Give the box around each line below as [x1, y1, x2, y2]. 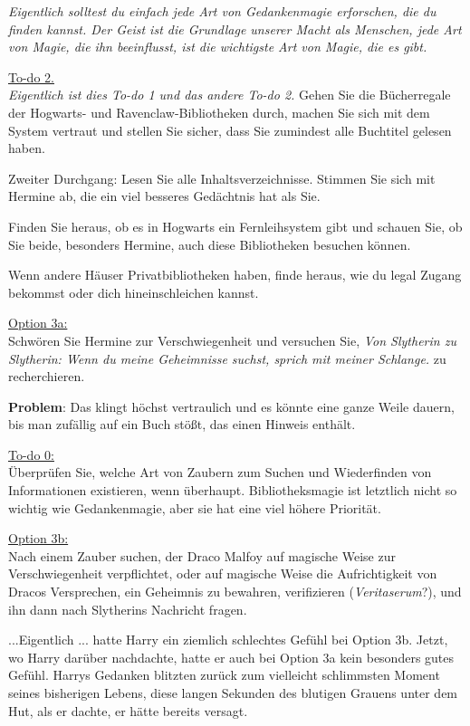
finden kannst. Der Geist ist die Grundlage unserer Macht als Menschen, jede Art [8, 19, 462, 38]
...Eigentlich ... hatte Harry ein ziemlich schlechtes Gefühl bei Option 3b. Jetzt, [8, 630, 448, 649]
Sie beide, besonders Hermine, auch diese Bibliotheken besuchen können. [8, 234, 411, 253]
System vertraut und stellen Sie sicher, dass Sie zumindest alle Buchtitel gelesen [8, 120, 452, 139]
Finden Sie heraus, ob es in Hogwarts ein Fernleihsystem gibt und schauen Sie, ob [8, 216, 463, 235]
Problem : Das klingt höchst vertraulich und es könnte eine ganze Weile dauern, [8, 396, 455, 416]
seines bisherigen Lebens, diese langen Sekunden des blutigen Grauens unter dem [8, 683, 458, 702]
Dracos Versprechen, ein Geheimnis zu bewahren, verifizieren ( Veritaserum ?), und [8, 582, 462, 601]
